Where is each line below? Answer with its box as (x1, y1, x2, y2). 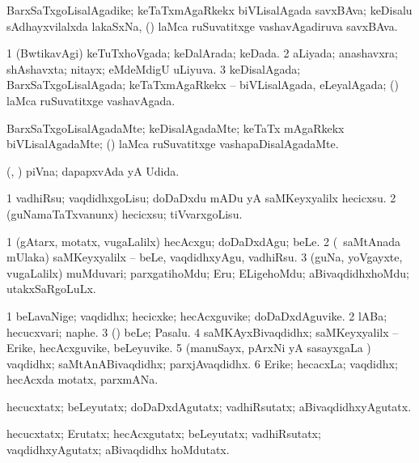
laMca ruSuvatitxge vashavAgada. (6, 91, 176, 108)
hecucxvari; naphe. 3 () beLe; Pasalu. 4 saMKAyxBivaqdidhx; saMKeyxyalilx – (6, 323, 399, 340)
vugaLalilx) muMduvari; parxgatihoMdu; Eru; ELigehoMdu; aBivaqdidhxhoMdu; (6, 264, 409, 281)
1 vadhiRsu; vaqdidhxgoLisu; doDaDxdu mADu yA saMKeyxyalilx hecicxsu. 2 (6, 189, 396, 206)
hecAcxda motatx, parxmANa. (6, 371, 159, 388)
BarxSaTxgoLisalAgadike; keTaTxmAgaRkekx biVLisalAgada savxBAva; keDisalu (6, 2, 413, 18)
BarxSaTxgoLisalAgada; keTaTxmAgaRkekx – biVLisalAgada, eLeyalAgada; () (6, 76, 399, 93)
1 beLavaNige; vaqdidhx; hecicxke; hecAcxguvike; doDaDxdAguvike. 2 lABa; (6, 307, 387, 324)
